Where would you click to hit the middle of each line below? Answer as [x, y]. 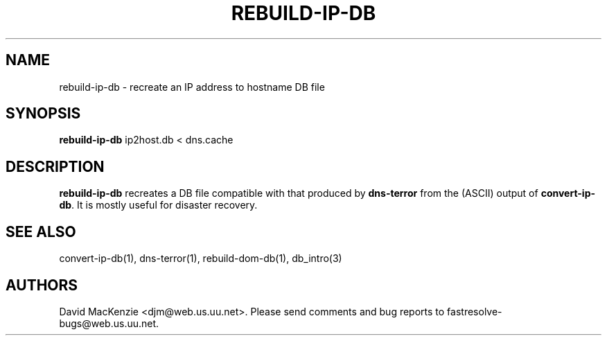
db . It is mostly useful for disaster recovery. [158, 205]
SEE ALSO [41, 231]
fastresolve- [475, 311]
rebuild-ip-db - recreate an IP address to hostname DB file [192, 87]
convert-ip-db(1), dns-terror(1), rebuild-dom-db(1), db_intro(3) [201, 259]
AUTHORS [42, 285]
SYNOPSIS [43, 114]
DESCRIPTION [55, 166]
